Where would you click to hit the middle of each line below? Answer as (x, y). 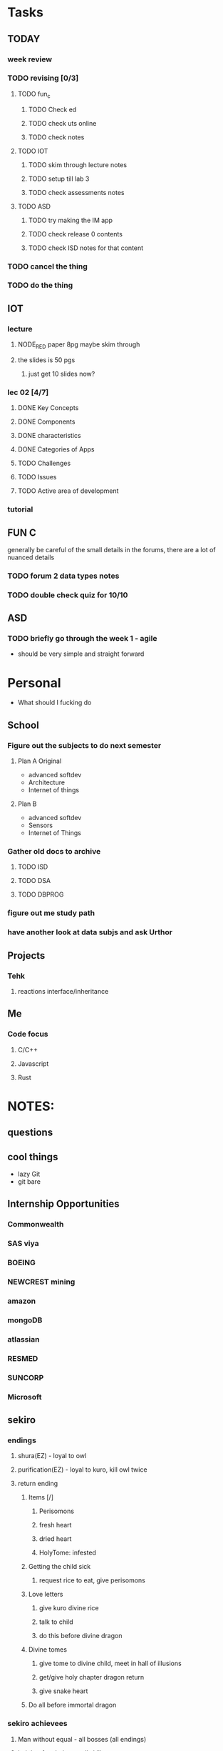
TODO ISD (33, 867)
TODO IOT (33, 151)
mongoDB (25, 1320)
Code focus (28, 1034)
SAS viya (23, 1244)
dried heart (55, 1539)
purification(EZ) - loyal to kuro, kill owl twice (82, 1470)
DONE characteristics (49, 436)
